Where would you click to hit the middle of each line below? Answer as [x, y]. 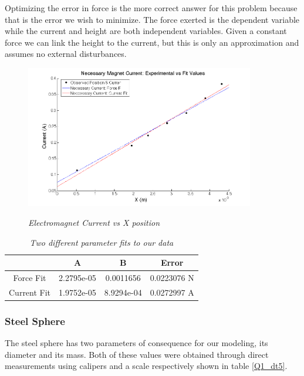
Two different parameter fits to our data [102, 242]
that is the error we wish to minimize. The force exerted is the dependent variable [152, 19]
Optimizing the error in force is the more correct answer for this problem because [151, 8]
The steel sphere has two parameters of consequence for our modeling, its [136, 343]
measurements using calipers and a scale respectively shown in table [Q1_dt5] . [146, 366]
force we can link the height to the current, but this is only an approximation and [152, 42]
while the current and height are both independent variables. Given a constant [146, 31]
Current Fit [30, 292]
